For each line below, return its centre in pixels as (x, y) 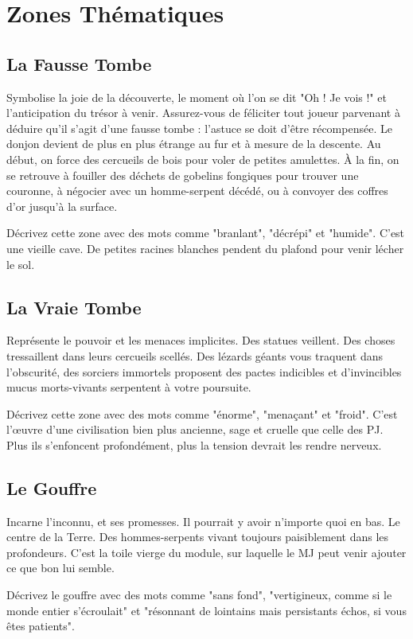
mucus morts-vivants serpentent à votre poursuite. (129, 387)
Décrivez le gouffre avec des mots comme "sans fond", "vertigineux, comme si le (199, 595)
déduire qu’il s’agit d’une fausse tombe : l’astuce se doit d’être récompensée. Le (199, 128)
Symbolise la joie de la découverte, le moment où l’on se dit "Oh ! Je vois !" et (197, 97)
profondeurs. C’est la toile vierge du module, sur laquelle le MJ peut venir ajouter (206, 552)
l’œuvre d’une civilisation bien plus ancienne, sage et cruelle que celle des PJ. (195, 429)
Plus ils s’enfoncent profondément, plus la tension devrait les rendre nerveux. (194, 444)
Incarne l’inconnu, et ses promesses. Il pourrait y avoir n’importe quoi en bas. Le (203, 521)
